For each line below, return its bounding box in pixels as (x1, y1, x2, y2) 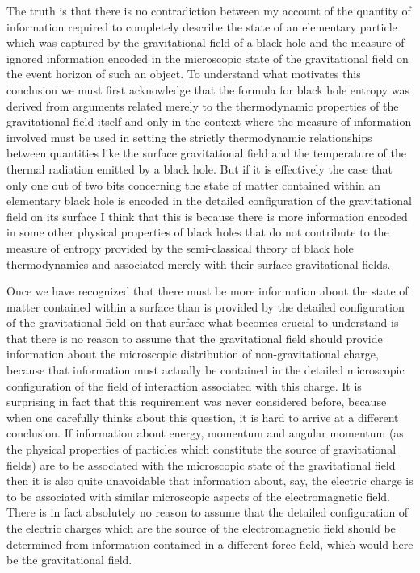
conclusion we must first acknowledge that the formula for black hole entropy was (6, 81, 409, 98)
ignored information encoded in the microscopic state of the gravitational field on (6, 49, 409, 66)
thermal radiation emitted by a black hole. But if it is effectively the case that (6, 160, 393, 177)
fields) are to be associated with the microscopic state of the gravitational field (6, 456, 396, 473)
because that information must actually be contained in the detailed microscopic (6, 362, 405, 379)
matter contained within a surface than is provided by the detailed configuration (6, 298, 405, 315)
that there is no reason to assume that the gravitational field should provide (6, 329, 383, 346)
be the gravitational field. (6, 551, 132, 568)
